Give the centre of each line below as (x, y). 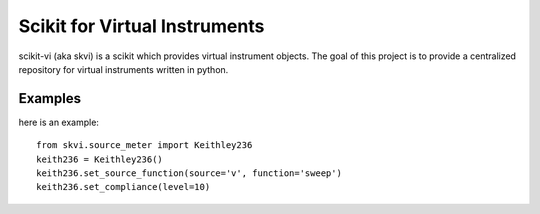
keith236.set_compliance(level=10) (123, 187)
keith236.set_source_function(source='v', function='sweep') (189, 173)
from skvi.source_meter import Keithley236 (144, 145)
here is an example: (59, 122)
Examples (50, 98)
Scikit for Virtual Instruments (141, 26)
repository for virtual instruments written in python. (123, 69)
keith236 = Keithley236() (100, 159)
